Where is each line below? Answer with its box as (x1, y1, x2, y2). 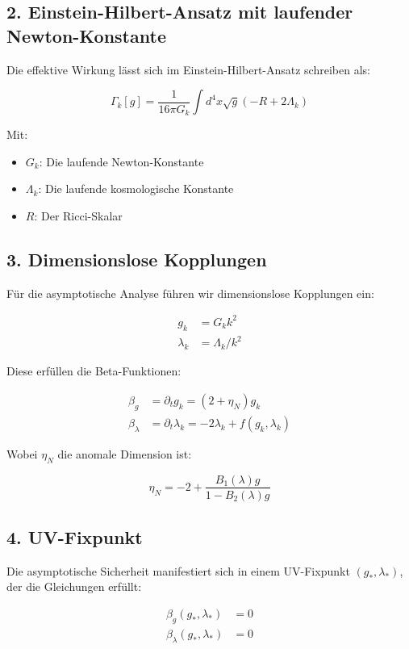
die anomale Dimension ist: (57, 445, 192, 462)
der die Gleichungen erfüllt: (6, 578, 142, 595)
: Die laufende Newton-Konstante (39, 153, 204, 170)
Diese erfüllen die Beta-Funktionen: (6, 362, 182, 379)
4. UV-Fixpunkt (6, 524, 143, 549)
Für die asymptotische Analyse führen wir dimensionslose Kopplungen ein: (6, 284, 374, 301)
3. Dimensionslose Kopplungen (6, 247, 267, 271)
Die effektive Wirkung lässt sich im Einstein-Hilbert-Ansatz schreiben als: (6, 61, 370, 77)
